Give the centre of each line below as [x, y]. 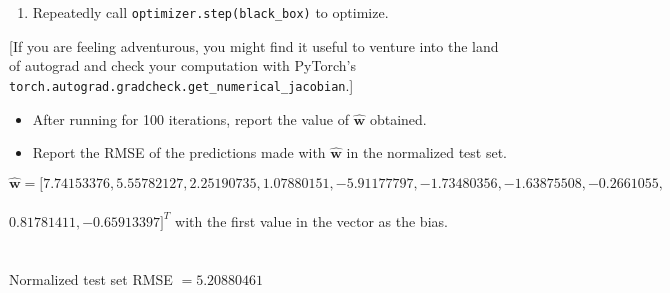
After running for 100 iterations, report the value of [190, 118]
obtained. [398, 118]
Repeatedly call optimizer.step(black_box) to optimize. [210, 12]
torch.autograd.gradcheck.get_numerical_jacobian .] [181, 84]
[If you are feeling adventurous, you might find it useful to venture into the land [254, 45]
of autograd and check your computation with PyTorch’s [182, 65]
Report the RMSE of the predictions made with [179, 152]
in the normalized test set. [426, 152]
